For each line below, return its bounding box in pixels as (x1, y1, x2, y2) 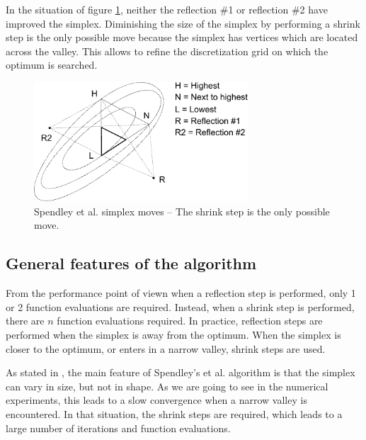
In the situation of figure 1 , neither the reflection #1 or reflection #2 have (6, 2, 328, 16)
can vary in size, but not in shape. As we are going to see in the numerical (6, 378, 328, 393)
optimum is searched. (6, 57, 98, 72)
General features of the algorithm (6, 252, 257, 274)
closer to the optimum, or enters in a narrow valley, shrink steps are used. (6, 341, 326, 356)
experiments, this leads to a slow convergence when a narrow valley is (6, 393, 307, 407)
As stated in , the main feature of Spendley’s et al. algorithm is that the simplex (6, 365, 355, 380)
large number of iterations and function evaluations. (6, 420, 231, 435)
